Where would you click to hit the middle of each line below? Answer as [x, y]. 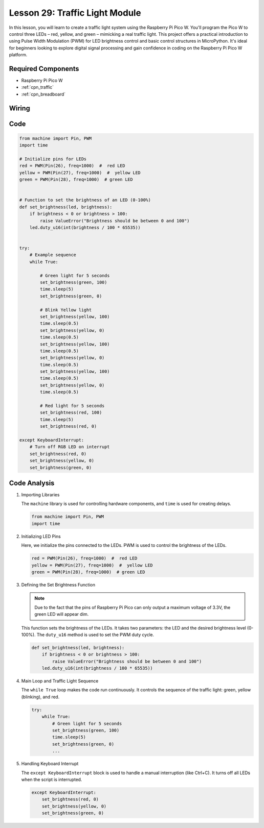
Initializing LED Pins [41, 536]
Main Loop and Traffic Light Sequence [60, 681]
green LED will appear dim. [62, 614]
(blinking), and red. [40, 697]
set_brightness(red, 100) [71, 413]
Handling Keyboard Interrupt [50, 764]
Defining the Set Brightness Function [58, 584]
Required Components [44, 69]
